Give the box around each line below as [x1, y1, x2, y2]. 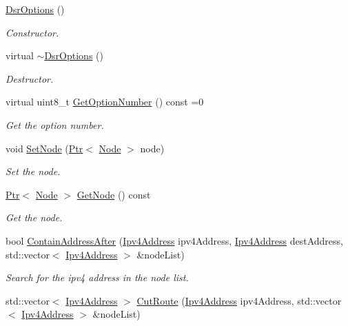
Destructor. [6, 71, 54, 85]
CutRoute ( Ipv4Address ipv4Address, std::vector [136, 293, 342, 307]
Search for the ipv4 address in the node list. [6, 270, 189, 285]
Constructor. [6, 25, 59, 39]
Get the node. [6, 210, 63, 225]
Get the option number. [6, 117, 104, 132]
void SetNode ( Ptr [6, 141, 83, 155]
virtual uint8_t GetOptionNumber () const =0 [6, 94, 204, 109]
